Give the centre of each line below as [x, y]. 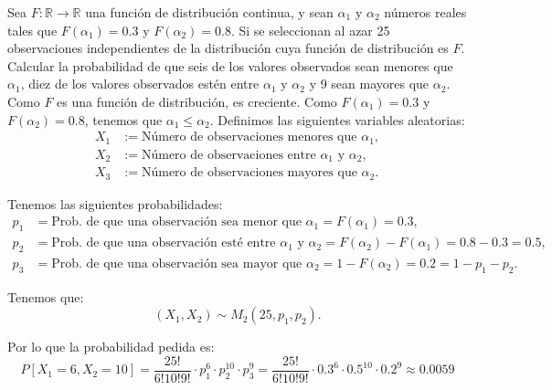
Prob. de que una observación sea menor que [176, 222]
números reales [425, 12]
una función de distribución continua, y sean [209, 12]
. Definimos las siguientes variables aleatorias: [337, 119]
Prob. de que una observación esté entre [164, 243]
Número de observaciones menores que [249, 137]
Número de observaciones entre [228, 155]
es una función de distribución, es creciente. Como [197, 101]
